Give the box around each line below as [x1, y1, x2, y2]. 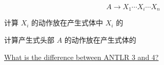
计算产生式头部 [4, 35, 54, 45]
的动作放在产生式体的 [64, 35, 136, 45]
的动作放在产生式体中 [31, 17, 104, 28]
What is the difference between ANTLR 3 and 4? [4, 51, 159, 62]
